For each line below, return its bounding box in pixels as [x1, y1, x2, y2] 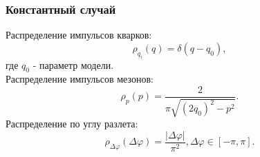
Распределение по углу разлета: [6, 116, 138, 131]
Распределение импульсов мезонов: [6, 72, 154, 86]
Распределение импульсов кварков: [6, 28, 152, 42]
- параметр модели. [32, 57, 114, 72]
